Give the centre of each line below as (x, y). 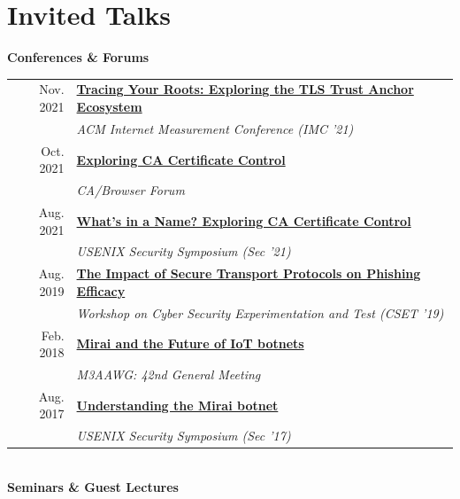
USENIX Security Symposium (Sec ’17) (184, 436)
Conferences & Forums (78, 57)
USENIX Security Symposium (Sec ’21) (184, 251)
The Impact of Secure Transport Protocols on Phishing (249, 273)
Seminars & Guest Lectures (93, 487)
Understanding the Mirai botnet (177, 405)
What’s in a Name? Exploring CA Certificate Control (244, 220)
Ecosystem (109, 107)
